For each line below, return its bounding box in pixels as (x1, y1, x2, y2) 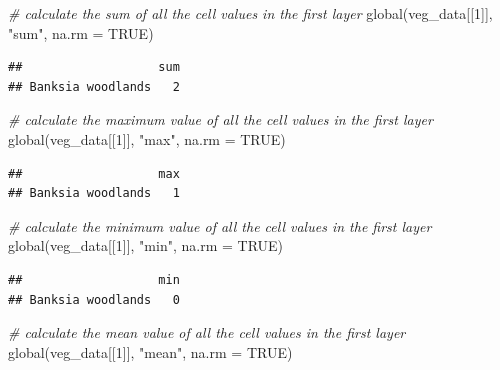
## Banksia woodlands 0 (8, 292, 180, 307)
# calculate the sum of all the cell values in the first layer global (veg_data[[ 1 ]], (8, 3, 493, 23)
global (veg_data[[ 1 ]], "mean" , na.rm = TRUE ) (8, 341, 293, 362)
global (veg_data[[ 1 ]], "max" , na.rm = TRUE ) (8, 128, 286, 149)
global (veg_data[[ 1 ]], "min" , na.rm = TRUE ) (8, 235, 284, 256)
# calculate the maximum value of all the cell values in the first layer (8, 109, 433, 130)
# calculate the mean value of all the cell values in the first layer (8, 322, 406, 343)
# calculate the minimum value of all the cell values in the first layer (8, 215, 432, 236)
